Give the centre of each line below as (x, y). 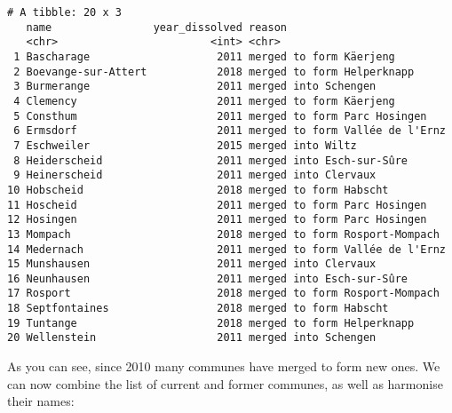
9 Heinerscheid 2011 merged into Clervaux (195, 175)
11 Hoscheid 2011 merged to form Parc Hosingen (217, 205)
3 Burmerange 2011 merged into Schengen (195, 87)
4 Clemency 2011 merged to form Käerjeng (204, 101)
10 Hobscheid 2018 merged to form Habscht (198, 190)
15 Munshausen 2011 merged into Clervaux (192, 264)
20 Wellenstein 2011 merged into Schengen (192, 338)
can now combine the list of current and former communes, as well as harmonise (225, 383)
